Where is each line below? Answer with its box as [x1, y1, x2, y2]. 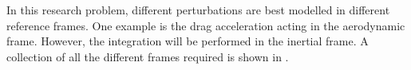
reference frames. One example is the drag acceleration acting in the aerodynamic [6, 17, 405, 33]
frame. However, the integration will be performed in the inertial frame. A [6, 33, 369, 49]
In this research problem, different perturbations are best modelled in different [6, 2, 390, 17]
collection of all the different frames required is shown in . [6, 48, 289, 64]
